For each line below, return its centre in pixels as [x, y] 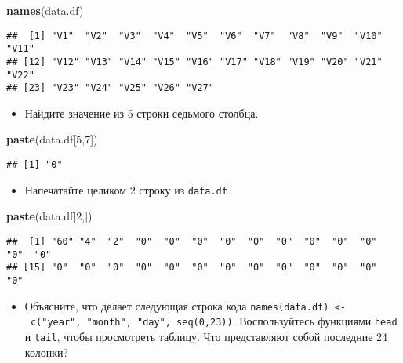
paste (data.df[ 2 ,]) [49, 216]
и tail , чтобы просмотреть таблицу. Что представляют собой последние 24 [206, 336]
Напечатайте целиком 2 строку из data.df [126, 189]
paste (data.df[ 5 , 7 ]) [52, 139]
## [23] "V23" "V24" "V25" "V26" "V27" [110, 88]
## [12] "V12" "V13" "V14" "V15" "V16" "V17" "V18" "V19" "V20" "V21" [194, 62]
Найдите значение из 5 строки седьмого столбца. [142, 113]
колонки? [47, 352]
